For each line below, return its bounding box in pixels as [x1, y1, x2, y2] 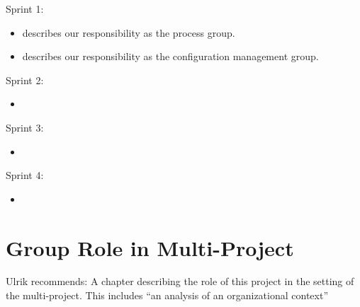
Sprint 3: [6, 120, 44, 134]
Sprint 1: [6, 1, 44, 16]
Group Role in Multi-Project [6, 233, 294, 262]
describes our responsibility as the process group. [22, 25, 235, 40]
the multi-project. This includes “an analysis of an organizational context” [6, 288, 329, 303]
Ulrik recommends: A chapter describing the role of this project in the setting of [6, 274, 354, 289]
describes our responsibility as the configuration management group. [22, 49, 319, 64]
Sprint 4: [6, 168, 44, 183]
